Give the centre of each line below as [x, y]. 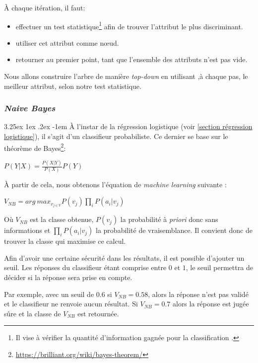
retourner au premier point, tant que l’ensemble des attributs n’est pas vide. [131, 59]
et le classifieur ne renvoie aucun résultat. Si [71, 304]
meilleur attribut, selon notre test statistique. [73, 86]
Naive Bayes [30, 108]
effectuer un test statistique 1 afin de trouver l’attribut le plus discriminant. [129, 25]
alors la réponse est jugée [211, 304]
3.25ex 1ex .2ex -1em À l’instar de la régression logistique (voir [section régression [128, 126]
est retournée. [98, 313]
